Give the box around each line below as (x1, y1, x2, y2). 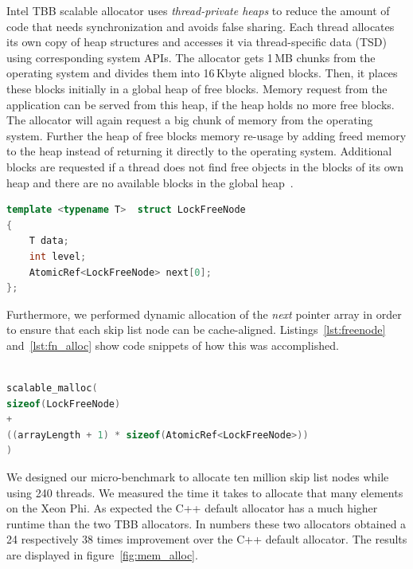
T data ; (29, 235, 69, 247)
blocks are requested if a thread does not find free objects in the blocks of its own (6, 158, 404, 175)
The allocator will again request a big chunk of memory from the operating (6, 112, 373, 128)
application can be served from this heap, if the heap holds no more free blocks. (6, 96, 395, 112)
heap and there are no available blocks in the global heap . (6, 174, 294, 190)
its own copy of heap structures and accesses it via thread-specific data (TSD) (6, 33, 387, 50)
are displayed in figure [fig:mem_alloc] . (6, 547, 198, 563)
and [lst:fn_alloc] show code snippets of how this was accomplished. (6, 336, 339, 353)
